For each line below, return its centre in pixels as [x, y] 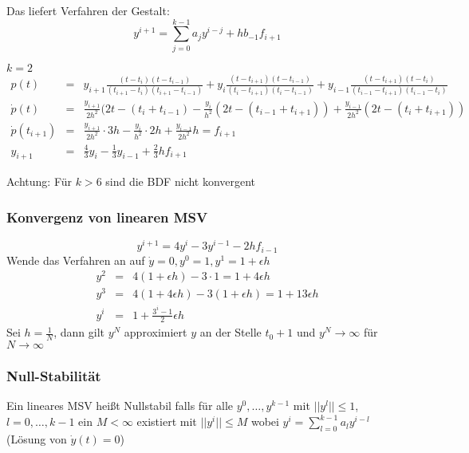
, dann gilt [79, 332]
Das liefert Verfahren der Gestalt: [88, 10]
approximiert [156, 332]
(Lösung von [37, 438]
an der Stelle [231, 332]
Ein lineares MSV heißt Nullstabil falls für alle [120, 406]
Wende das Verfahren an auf [76, 260]
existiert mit [167, 421]
